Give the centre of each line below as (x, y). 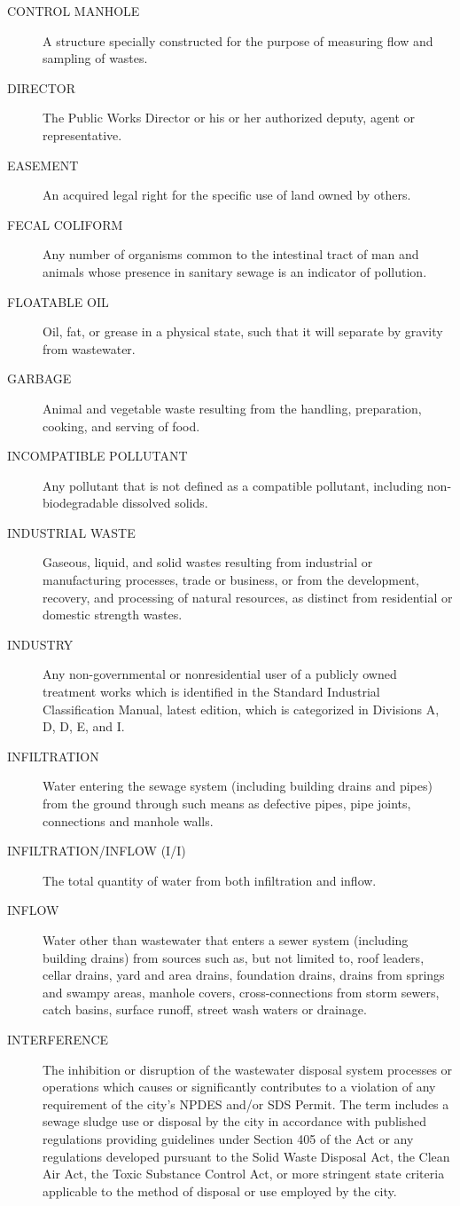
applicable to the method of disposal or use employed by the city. (220, 1190)
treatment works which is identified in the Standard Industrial (211, 692)
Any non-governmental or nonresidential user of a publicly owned (220, 674)
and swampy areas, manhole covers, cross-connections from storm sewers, (241, 992)
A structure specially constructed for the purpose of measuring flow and (238, 40)
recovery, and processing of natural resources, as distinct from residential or (248, 597)
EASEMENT (43, 165)
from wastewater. (89, 348)
